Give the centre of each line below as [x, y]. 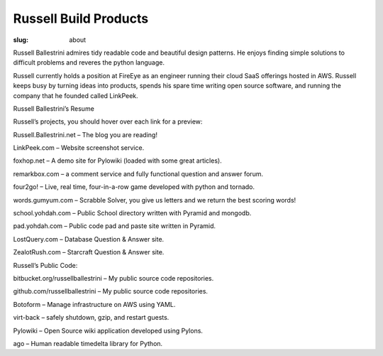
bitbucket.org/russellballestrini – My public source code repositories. [113, 278]
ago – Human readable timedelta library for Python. [88, 343]
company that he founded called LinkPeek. [76, 95]
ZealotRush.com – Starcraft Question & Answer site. [89, 252]
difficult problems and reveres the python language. [89, 63]
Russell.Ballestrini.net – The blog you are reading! [85, 134]
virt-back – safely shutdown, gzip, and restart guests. [91, 318]
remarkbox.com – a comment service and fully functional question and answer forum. [138, 173]
